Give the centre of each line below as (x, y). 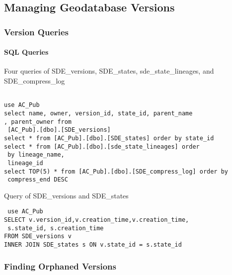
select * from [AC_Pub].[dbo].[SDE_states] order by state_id (109, 138)
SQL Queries (26, 52)
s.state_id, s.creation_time (56, 228)
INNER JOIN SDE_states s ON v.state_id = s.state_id (93, 245)
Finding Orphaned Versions (60, 266)
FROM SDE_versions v (38, 236)
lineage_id (25, 163)
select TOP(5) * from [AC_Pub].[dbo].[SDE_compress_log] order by (116, 171)
